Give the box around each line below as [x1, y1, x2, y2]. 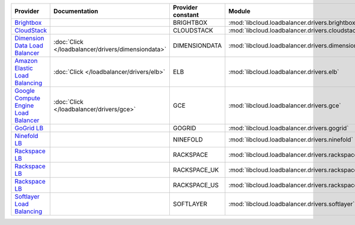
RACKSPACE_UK [173, 166, 219, 174]
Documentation [53, 7, 99, 15]
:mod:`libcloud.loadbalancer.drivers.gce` [228, 101, 341, 110]
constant [173, 11, 199, 19]
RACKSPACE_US [173, 181, 219, 189]
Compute [14, 94, 41, 102]
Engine [14, 101, 34, 110]
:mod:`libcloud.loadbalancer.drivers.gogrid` [228, 124, 349, 132]
